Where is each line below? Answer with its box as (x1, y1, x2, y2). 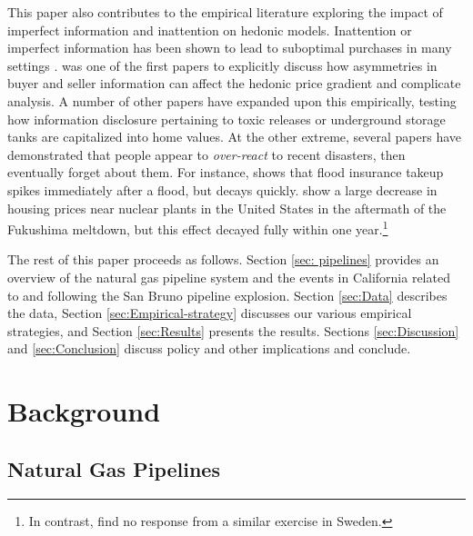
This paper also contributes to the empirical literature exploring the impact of (7, 3, 443, 21)
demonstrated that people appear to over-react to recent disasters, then (7, 144, 406, 164)
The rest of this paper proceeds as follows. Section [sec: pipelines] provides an (7, 250, 439, 269)
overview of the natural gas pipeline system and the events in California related (7, 267, 450, 286)
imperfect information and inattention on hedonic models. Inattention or (7, 20, 412, 39)
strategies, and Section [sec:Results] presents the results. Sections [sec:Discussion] (7, 321, 459, 340)
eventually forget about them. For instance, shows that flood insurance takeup (7, 163, 444, 182)
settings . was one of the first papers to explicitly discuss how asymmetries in (7, 55, 438, 74)
